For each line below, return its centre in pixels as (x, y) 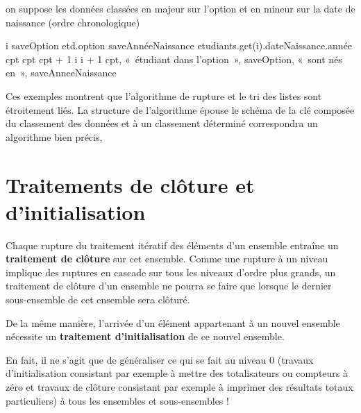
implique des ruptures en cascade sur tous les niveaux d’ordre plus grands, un (171, 272)
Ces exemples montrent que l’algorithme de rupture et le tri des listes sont (164, 95)
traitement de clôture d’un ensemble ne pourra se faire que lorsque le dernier (169, 286)
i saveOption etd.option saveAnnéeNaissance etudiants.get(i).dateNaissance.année (179, 45)
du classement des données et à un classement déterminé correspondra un (162, 123)
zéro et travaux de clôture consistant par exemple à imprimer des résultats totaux (179, 387)
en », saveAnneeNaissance (61, 73)
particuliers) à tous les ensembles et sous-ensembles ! (117, 400)
